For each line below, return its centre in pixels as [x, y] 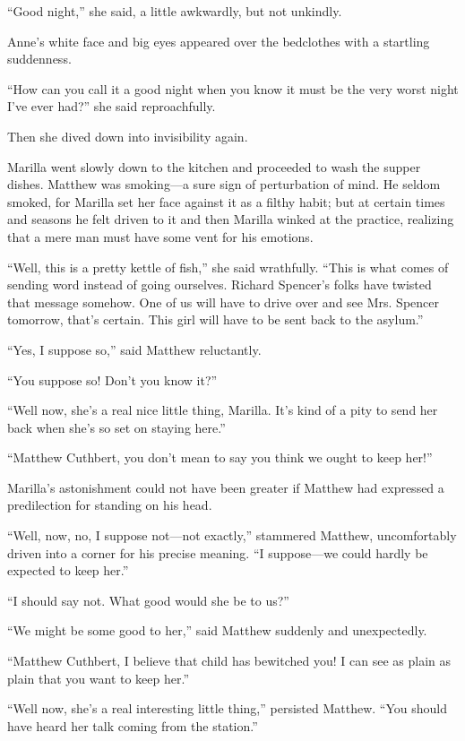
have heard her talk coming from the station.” [133, 725]
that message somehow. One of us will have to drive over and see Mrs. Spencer [223, 302]
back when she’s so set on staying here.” [116, 427]
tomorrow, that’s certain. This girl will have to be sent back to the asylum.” [215, 319]
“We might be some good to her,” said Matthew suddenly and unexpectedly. [217, 630]
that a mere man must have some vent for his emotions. [160, 236]
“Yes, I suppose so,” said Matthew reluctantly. [134, 349]
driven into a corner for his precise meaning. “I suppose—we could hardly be [218, 552]
